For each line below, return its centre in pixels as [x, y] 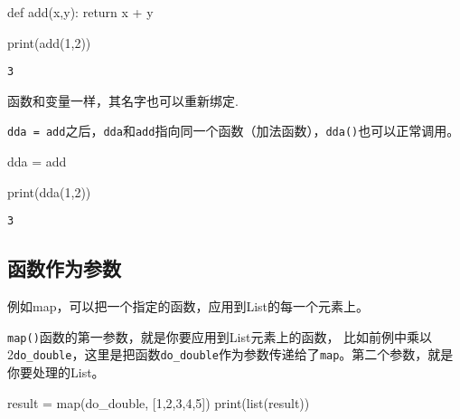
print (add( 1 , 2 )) [49, 42]
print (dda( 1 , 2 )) [49, 191]
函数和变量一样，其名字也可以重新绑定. [123, 100]
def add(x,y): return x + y [80, 12]
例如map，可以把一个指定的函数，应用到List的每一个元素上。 [188, 306]
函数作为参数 [64, 268]
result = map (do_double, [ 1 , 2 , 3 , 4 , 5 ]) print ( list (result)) [159, 402]
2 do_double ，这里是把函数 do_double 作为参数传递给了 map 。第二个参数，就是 [230, 354]
